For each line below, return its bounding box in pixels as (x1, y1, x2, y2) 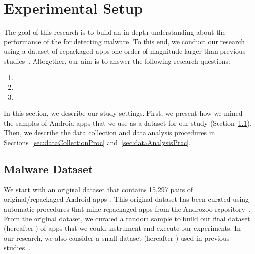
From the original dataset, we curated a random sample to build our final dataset (4, 213, 250, 223)
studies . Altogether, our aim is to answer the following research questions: (4, 55, 230, 66)
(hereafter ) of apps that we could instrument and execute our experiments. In (4, 223, 241, 233)
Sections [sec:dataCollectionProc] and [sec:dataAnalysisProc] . (4, 137, 191, 147)
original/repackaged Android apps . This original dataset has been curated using (4, 194, 249, 204)
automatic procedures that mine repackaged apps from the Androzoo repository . (4, 204, 251, 214)
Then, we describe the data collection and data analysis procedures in (4, 127, 215, 138)
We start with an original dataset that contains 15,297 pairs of (4, 184, 193, 194)
